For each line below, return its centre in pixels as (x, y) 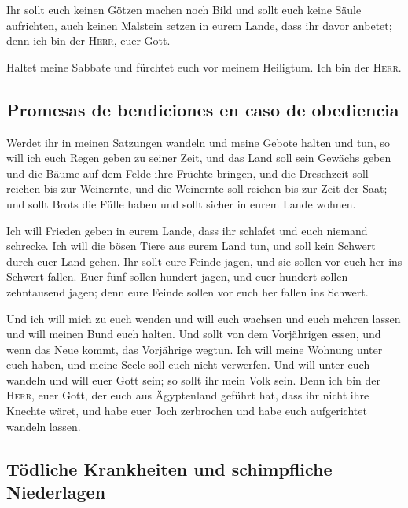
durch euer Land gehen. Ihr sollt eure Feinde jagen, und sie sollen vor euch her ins (204, 261)
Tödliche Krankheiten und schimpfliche (169, 468)
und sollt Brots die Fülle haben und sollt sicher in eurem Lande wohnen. (181, 203)
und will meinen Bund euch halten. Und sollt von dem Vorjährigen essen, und (194, 334)
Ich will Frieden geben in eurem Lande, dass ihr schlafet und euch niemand (187, 230)
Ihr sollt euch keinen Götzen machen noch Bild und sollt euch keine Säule (184, 9)
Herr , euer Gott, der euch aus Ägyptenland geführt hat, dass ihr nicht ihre (188, 395)
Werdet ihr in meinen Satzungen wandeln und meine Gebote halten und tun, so (198, 142)
